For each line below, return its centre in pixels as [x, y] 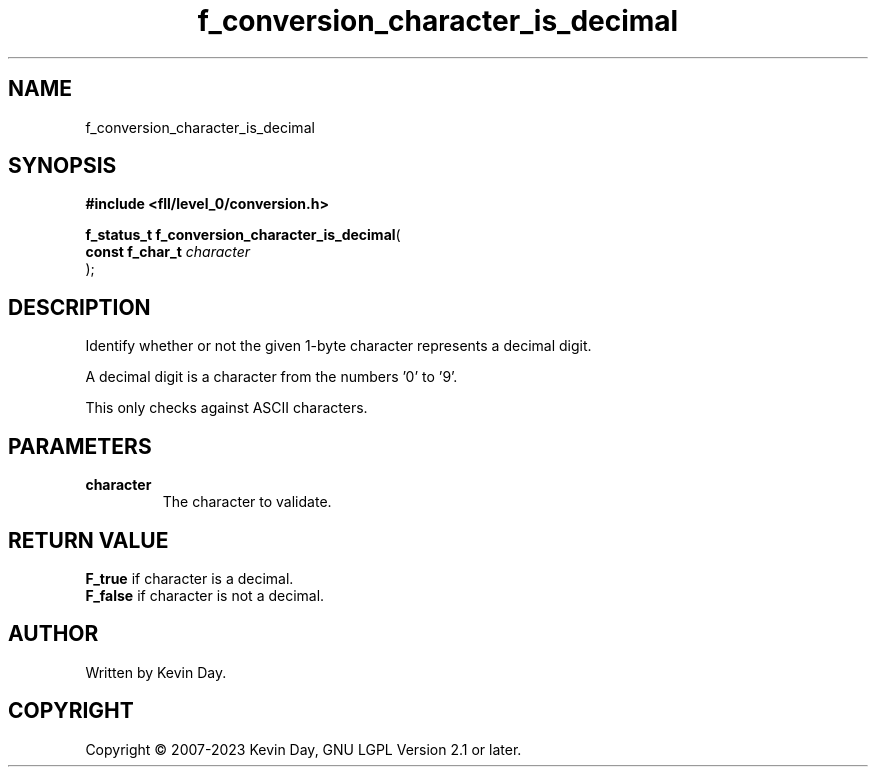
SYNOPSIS [62, 166]
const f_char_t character [168, 252]
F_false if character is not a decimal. [205, 595]
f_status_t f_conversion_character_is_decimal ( [243, 235]
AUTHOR [53, 634]
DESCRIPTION [79, 307]
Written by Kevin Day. [156, 672]
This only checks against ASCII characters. [226, 408]
